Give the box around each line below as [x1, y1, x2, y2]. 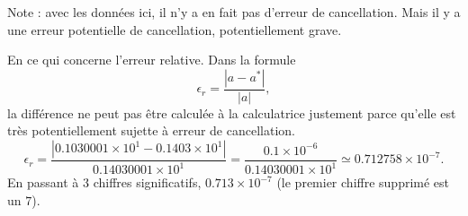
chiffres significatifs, [93, 173, 202, 192]
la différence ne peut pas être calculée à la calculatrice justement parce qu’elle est [7, 103, 456, 122]
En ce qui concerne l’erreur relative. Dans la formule [7, 50, 296, 69]
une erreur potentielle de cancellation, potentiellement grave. [7, 20, 342, 39]
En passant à [7, 173, 79, 192]
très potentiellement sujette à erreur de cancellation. [7, 121, 295, 140]
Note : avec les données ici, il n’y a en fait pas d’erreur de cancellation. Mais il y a [7, 3, 461, 21]
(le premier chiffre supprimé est [276, 173, 450, 192]
